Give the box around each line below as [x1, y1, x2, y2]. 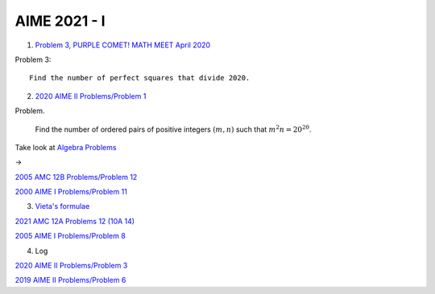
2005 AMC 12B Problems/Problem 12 [14, 172, 138, 182]
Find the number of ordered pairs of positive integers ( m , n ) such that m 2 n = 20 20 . [35, 123, 312, 134]
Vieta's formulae [35, 202, 90, 211]
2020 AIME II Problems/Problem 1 [35, 91, 147, 100]
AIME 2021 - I [14, 12, 106, 30]
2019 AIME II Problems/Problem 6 [14, 276, 126, 285]
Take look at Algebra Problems [14, 142, 117, 152]
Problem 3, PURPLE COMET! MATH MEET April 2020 [35, 40, 211, 50]
